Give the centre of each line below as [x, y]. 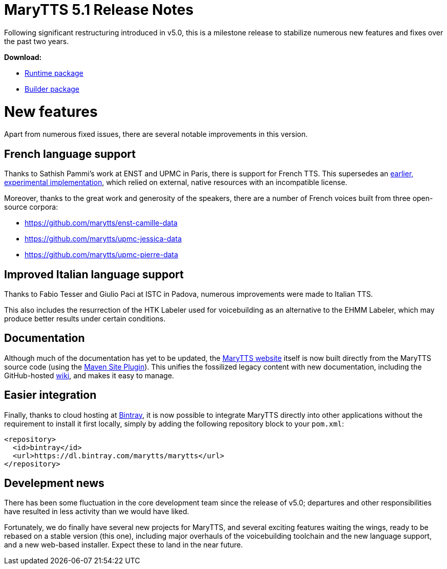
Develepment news [54, 483]
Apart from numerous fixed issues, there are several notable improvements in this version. [156, 134]
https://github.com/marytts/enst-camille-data [101, 223]
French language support [70, 154]
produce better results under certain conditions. [85, 318]
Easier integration [50, 395]
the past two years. [37, 41]
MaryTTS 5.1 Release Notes [99, 10]
